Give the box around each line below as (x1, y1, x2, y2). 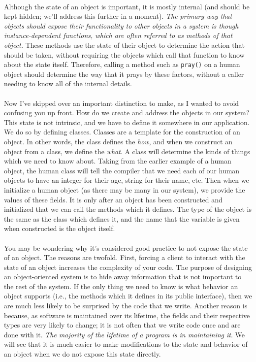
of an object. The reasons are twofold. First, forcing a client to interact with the (4, 252, 245, 263)
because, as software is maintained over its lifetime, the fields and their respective (4, 310, 250, 320)
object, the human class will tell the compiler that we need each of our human (4, 165, 240, 175)
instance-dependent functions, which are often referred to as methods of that (4, 30, 233, 40)
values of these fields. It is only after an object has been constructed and (4, 194, 223, 204)
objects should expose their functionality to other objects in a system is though (4, 20, 239, 31)
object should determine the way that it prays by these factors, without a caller (4, 68, 244, 79)
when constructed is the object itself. (4, 223, 115, 233)
